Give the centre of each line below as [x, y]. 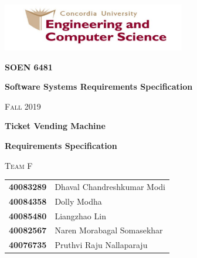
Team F [19, 165]
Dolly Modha [78, 201]
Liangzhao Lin [80, 215]
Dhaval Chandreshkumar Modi [110, 186]
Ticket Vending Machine [55, 126]
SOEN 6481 [29, 67]
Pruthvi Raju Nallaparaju [101, 245]
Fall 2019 [23, 106]
